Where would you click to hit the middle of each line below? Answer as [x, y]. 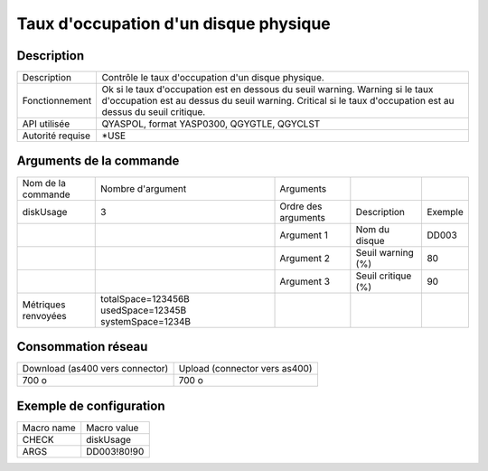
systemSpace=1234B [146, 321]
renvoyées [44, 316]
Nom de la [44, 183]
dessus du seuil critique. [154, 112]
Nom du [373, 229]
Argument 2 [305, 258]
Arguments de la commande [98, 161]
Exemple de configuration [91, 405]
